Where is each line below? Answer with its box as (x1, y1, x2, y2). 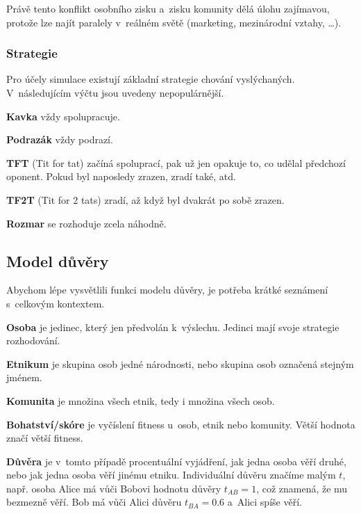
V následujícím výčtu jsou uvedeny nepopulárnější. (6, 86, 224, 99)
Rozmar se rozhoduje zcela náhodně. (6, 216, 167, 230)
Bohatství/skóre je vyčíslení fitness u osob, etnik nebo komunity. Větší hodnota (6, 417, 355, 431)
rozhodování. (6, 333, 60, 348)
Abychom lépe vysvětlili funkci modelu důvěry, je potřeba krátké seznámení (6, 282, 328, 297)
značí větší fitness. (6, 431, 83, 445)
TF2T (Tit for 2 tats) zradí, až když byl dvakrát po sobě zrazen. (6, 192, 285, 207)
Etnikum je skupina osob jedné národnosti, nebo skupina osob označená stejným (6, 356, 354, 371)
